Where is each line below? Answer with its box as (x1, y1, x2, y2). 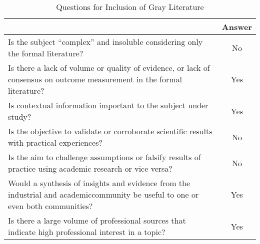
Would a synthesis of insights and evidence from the (8, 177, 190, 189)
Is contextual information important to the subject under (8, 99, 208, 111)
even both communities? (8, 200, 93, 212)
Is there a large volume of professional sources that (8, 215, 186, 226)
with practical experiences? (8, 137, 103, 148)
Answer (221, 21, 252, 32)
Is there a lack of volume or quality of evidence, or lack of (8, 62, 210, 73)
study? (8, 111, 31, 122)
